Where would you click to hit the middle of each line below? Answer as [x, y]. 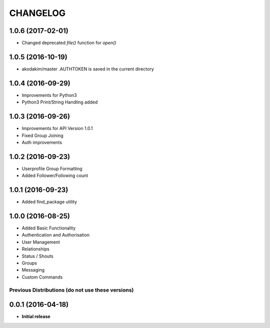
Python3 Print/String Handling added [60, 102]
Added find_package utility [49, 202]
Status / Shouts [37, 256]
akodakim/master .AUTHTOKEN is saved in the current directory [88, 69]
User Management [41, 242]
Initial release [36, 316]
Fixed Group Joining [42, 135]
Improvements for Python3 [49, 95]
